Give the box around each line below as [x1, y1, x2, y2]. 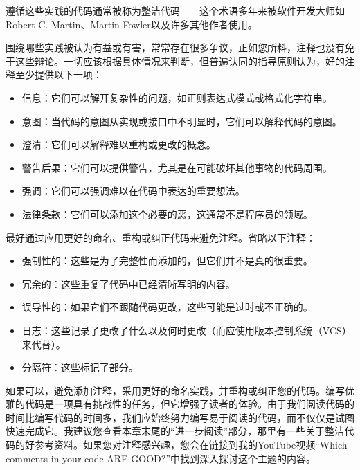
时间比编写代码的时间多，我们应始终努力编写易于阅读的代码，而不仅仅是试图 [6, 410, 354, 424]
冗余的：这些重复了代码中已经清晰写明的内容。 [21, 276, 235, 291]
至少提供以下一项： [15, 67, 102, 82]
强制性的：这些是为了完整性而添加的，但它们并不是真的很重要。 [21, 253, 313, 268]
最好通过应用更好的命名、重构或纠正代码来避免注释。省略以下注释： [6, 230, 316, 244]
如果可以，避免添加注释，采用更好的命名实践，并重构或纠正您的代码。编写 [6, 383, 345, 397]
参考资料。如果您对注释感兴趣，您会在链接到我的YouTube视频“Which [34, 437, 348, 452]
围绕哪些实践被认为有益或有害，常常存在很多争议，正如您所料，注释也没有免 [6, 40, 354, 55]
